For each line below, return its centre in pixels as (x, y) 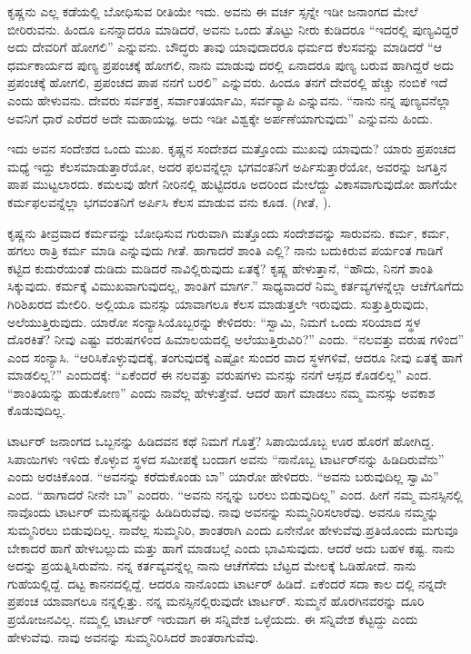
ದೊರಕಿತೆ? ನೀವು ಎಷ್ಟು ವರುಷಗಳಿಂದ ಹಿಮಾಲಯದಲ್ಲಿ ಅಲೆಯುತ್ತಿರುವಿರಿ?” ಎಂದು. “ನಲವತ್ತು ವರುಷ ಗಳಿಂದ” (236, 339)
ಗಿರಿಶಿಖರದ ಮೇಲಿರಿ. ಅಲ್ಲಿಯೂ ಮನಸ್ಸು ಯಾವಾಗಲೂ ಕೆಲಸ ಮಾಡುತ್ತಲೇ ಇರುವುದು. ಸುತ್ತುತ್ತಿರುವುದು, (218, 303)
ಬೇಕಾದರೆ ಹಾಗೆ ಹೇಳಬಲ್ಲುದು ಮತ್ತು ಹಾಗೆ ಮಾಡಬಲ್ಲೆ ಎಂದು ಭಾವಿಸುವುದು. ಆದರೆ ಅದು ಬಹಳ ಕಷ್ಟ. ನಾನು (231, 547)
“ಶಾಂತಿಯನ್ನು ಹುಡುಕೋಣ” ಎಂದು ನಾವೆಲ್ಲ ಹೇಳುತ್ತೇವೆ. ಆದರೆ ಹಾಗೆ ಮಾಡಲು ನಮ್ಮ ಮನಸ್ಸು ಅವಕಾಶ (221, 392)
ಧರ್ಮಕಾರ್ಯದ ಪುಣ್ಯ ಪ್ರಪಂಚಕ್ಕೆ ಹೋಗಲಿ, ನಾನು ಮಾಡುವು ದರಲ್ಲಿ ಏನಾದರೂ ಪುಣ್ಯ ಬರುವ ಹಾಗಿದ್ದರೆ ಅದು (231, 64)
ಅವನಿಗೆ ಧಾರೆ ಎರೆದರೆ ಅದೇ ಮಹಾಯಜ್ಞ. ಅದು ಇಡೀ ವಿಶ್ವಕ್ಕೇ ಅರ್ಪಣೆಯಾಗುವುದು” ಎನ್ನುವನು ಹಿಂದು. (220, 118)
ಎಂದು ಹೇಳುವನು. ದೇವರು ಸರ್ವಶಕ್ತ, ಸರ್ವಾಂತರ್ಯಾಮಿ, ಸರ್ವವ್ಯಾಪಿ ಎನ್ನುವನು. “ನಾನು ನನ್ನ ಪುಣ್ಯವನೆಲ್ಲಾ (230, 99)
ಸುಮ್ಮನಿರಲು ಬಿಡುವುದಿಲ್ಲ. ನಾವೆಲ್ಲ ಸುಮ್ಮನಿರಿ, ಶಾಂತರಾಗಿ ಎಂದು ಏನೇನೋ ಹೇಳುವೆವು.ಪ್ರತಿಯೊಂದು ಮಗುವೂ (233, 530)
